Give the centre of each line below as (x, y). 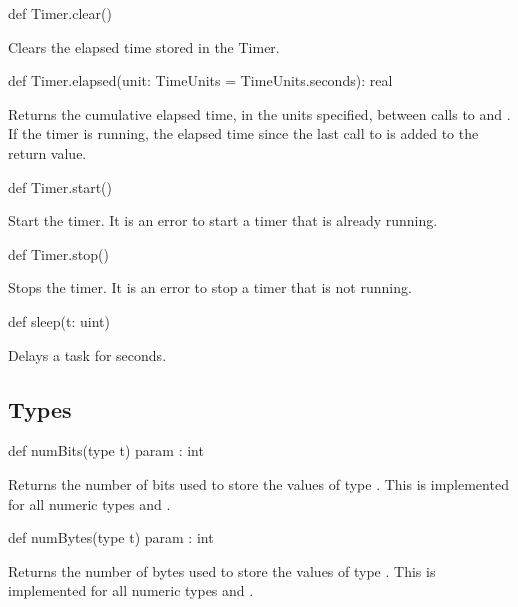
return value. (47, 152)
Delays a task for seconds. (87, 354)
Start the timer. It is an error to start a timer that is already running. (223, 220)
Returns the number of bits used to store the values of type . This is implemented (258, 483)
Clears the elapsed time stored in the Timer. (144, 46)
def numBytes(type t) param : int (111, 537)
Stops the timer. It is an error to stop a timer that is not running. (210, 287)
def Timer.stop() (58, 253)
